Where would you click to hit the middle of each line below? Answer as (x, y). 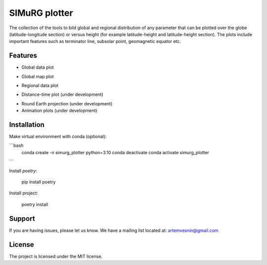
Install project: (23, 193)
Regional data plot (40, 86)
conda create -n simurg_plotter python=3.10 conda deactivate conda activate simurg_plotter (115, 152)
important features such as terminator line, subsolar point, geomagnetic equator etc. (95, 42)
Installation (27, 125)
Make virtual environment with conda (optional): (58, 136)
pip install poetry (39, 182)
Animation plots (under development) (59, 111)
